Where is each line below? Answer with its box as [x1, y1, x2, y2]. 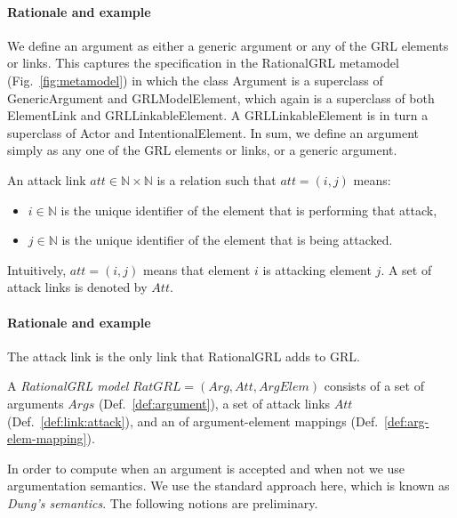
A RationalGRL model [7, 376, 129, 395]
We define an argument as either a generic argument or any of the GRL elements [7, 36, 449, 54]
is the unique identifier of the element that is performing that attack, [60, 200, 437, 219]
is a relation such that [156, 170, 277, 189]
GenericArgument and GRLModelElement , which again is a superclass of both [7, 88, 435, 107]
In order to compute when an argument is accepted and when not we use [7, 458, 405, 477]
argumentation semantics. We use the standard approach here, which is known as [7, 476, 450, 495]
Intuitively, [7, 260, 67, 279]
